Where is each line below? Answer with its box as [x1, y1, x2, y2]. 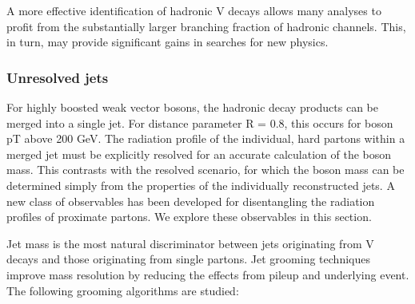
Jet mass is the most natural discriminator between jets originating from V [6, 235, 374, 251]
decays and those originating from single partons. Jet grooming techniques [6, 251, 370, 267]
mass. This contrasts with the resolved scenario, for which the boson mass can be [6, 161, 405, 178]
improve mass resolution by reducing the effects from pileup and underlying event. [6, 266, 409, 282]
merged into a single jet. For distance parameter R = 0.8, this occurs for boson [6, 114, 393, 131]
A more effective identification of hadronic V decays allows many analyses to [6, 2, 381, 18]
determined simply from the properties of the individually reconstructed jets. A [6, 176, 395, 193]
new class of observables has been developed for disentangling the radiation [6, 192, 375, 209]
